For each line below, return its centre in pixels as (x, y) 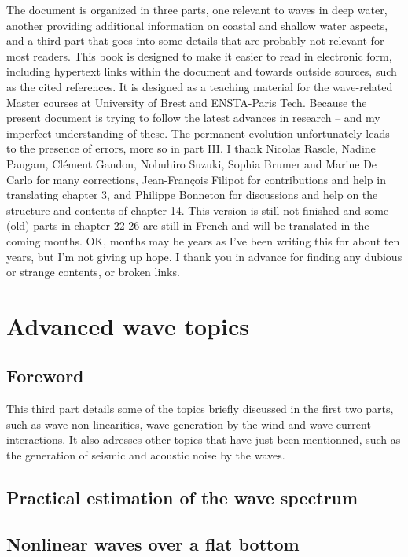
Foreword (45, 376)
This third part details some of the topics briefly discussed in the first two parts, (200, 409)
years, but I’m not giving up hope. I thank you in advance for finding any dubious (204, 256)
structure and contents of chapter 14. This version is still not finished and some (198, 210)
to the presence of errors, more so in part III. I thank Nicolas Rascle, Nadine (191, 148)
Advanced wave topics (128, 325)
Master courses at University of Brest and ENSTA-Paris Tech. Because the (187, 102)
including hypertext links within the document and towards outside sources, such (202, 71)
